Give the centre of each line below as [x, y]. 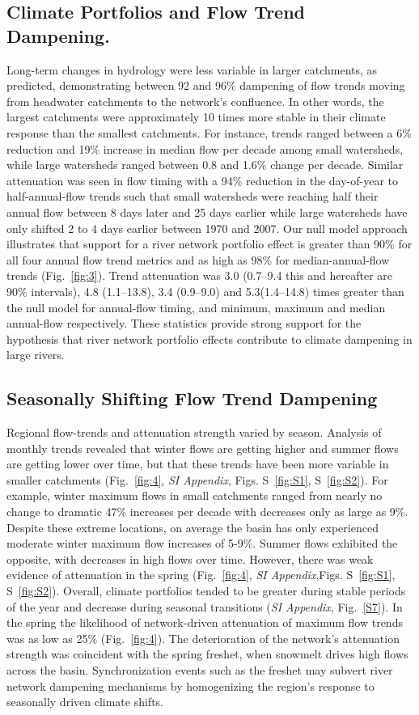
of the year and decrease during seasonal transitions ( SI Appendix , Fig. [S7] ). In [205, 606]
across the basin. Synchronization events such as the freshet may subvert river [200, 669]
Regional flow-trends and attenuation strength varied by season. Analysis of [194, 432]
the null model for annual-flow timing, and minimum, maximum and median [196, 307]
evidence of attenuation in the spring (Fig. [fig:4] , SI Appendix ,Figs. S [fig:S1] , [201, 575]
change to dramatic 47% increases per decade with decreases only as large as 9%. [207, 512]
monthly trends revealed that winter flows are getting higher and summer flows [203, 448]
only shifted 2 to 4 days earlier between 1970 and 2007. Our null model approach [207, 228]
